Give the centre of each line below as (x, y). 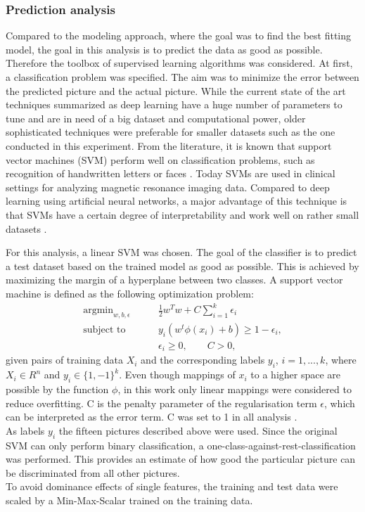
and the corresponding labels (203, 360)
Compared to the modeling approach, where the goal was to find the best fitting (179, 36)
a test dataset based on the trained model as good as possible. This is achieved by (182, 265)
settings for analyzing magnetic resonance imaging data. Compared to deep (168, 187)
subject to (104, 329)
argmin (98, 311)
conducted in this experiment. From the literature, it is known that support (169, 145)
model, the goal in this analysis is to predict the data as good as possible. (164, 49)
